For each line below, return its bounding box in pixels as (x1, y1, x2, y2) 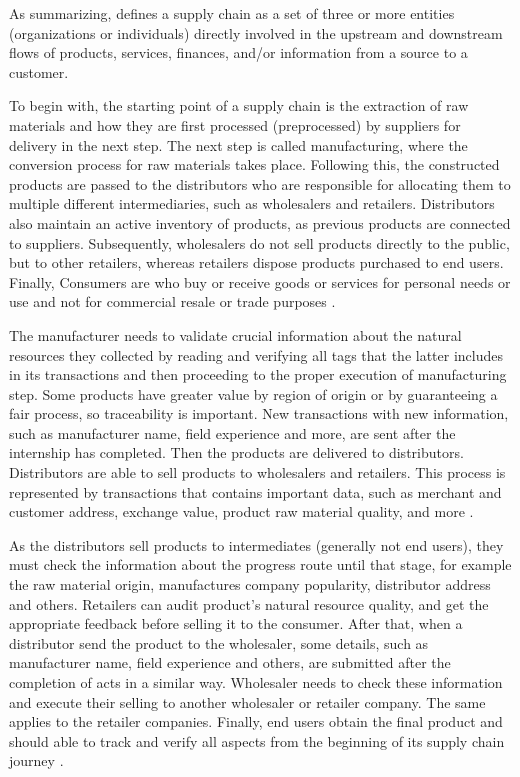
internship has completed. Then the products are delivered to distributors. (9, 442, 464, 463)
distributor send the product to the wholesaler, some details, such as (9, 632, 429, 653)
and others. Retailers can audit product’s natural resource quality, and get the (9, 593, 489, 614)
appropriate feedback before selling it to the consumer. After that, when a (9, 613, 463, 634)
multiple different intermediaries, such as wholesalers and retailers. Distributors (9, 193, 495, 214)
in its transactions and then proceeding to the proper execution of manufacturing (9, 364, 507, 385)
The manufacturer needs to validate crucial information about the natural (9, 324, 462, 345)
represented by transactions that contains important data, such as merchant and (9, 481, 502, 502)
